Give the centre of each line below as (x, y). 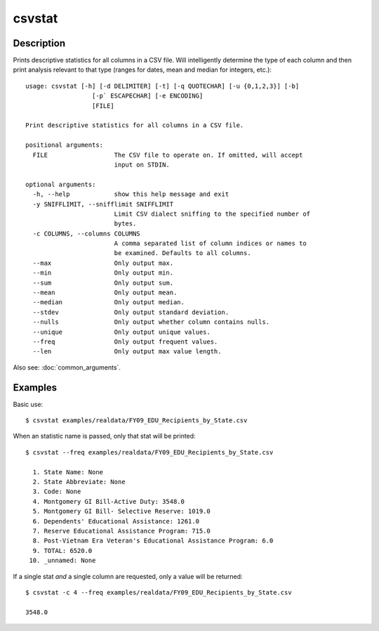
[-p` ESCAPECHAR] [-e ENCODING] (147, 96)
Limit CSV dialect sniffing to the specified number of (212, 214)
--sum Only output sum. (103, 282)
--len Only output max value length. (127, 352)
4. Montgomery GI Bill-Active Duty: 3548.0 (109, 501)
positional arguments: (65, 145)
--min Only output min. (103, 273)
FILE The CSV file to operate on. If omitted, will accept (168, 155)
